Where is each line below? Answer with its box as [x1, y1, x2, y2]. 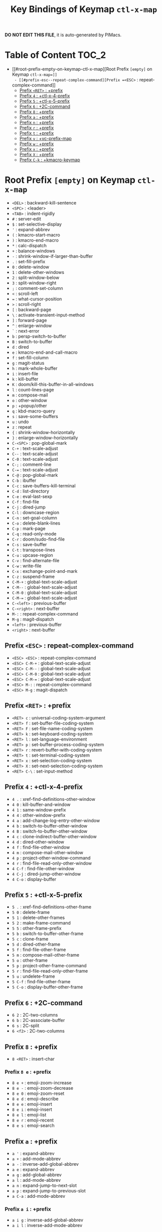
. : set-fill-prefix [12, 259, 46, 265]
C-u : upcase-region [12, 552, 53, 558]
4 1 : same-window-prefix [12, 806, 66, 812]
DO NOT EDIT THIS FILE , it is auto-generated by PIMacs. [5, 32, 122, 38]
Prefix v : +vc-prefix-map [19, 136, 72, 142]
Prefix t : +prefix [19, 130, 54, 136]
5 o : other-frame [12, 957, 48, 963]
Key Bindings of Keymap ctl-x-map [10, 4, 157, 15]
